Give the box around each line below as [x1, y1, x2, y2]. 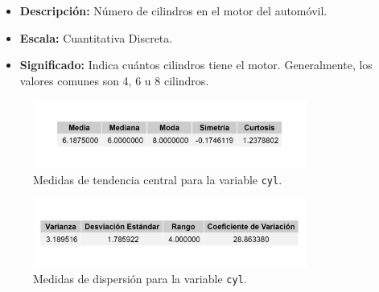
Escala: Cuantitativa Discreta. [19, 29, 173, 46]
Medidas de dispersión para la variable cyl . [33, 269, 247, 286]
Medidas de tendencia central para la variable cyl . [33, 171, 282, 187]
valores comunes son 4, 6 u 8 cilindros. [19, 72, 209, 88]
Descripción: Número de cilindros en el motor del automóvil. [19, 2, 328, 19]
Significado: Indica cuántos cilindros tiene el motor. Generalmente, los [19, 56, 373, 73]
